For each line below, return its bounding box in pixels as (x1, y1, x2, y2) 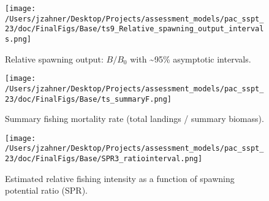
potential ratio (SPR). (5, 184, 88, 197)
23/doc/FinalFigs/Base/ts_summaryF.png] (5, 94, 172, 104)
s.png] (5, 34, 31, 44)
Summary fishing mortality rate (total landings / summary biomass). (5, 112, 264, 125)
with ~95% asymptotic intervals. (130, 52, 251, 65)
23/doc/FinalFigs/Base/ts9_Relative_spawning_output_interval (5, 25, 264, 34)
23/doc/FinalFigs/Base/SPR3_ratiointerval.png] (5, 154, 203, 164)
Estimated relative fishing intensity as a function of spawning (5, 172, 235, 184)
